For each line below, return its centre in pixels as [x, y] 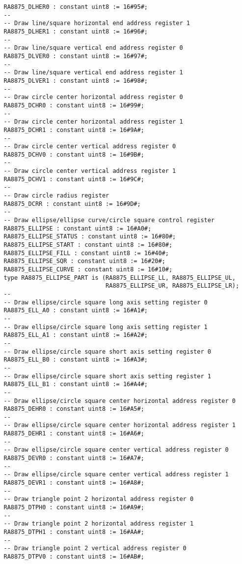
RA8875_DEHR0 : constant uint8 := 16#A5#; [74, 409]
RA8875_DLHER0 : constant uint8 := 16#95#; [76, 7]
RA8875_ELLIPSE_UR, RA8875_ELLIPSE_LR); [173, 286]
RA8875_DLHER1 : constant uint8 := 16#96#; [76, 31]
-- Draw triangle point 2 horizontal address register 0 [99, 499]
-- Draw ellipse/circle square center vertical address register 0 [116, 450]
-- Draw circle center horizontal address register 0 [93, 97]
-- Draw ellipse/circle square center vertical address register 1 [116, 475]
